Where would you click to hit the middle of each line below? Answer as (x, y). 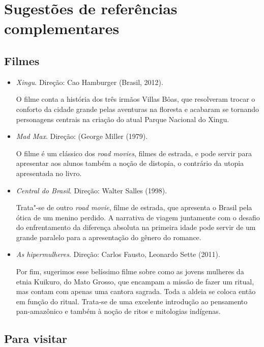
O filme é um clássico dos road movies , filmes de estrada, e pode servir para (134, 153)
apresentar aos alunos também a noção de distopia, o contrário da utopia (130, 163)
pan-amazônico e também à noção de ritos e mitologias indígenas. (118, 311)
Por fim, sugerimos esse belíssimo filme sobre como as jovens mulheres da (130, 271)
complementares (62, 28)
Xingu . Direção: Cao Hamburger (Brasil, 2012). (90, 82)
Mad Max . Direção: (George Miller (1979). (82, 136)
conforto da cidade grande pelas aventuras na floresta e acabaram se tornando (138, 109)
